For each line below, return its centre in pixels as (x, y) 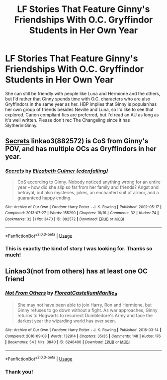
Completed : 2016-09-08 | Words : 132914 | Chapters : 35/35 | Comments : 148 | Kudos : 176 (83, 336)
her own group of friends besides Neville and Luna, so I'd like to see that (80, 109)
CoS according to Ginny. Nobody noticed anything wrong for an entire (89, 182)
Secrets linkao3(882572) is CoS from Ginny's (77, 141)
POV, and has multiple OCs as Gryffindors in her (81, 149)
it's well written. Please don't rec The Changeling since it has (68, 120)
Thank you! (19, 372)
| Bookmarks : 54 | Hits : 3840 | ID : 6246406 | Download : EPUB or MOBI (68, 342)
